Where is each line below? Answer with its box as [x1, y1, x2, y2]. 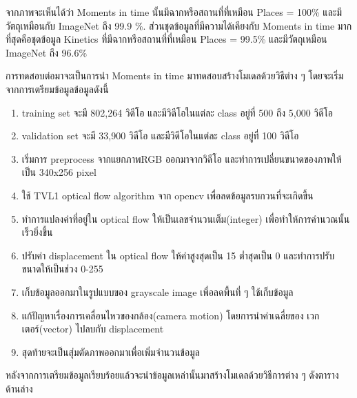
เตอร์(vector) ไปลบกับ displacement [21, 321, 164, 336]
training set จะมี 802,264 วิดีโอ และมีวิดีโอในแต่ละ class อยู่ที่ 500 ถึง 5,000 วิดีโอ [21, 105, 333, 119]
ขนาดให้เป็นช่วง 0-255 [21, 261, 103, 276]
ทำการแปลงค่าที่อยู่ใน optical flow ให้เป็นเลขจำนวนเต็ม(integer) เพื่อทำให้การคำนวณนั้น [21, 211, 350, 226]
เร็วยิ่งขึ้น [21, 225, 53, 239]
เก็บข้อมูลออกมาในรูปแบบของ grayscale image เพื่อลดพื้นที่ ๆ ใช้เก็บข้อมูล [21, 284, 294, 299]
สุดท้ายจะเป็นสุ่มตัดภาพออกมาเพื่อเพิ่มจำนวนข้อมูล [21, 344, 200, 359]
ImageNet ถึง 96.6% [6, 45, 88, 59]
